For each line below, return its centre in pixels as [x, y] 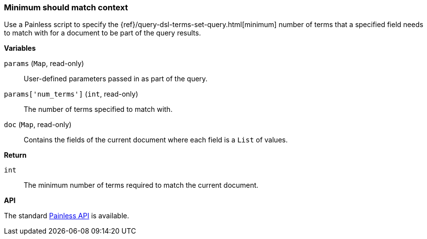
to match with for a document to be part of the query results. [102, 33]
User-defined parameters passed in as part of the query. [116, 79]
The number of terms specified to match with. [98, 109]
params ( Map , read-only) [44, 64]
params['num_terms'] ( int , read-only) [71, 94]
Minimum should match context [66, 7]
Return [15, 155]
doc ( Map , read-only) [38, 125]
